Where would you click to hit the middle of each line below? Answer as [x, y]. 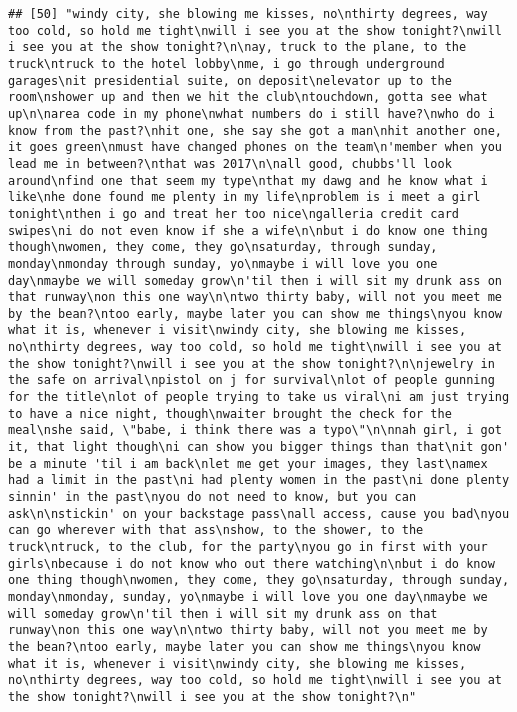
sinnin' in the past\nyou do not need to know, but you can [212, 497]
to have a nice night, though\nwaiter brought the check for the [230, 413]
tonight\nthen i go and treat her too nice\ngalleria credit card [234, 213]
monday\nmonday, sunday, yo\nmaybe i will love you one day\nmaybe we [248, 596]
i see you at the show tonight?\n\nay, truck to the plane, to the [237, 47]
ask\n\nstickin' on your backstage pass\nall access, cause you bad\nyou [259, 513]
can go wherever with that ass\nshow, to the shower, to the [216, 530]
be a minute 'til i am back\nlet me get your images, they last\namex [248, 463]
